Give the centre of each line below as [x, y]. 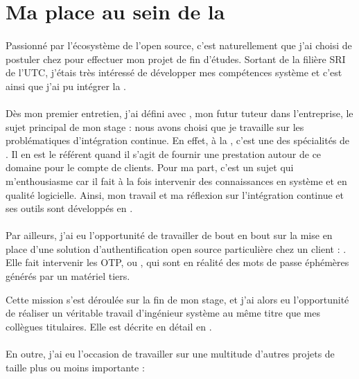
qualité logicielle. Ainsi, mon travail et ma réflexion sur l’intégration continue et [175, 194]
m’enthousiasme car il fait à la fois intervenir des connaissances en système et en [176, 180]
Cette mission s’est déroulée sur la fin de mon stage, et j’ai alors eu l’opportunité [177, 299]
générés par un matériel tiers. [68, 276]
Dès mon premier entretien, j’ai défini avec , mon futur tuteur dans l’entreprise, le [179, 113]
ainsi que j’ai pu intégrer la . [66, 86]
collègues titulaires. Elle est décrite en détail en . [109, 326]
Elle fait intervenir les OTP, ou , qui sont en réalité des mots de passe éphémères [177, 262]
